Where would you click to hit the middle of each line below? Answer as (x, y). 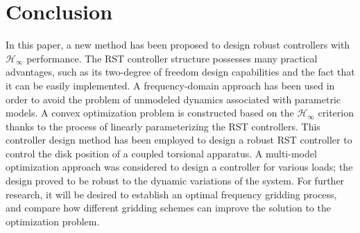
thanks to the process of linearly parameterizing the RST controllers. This (163, 126)
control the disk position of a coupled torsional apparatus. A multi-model (161, 153)
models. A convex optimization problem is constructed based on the (150, 113)
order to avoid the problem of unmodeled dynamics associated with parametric (173, 99)
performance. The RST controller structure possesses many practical (172, 58)
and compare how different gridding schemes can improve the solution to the (168, 208)
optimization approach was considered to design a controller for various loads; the (179, 167)
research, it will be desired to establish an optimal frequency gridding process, (171, 194)
